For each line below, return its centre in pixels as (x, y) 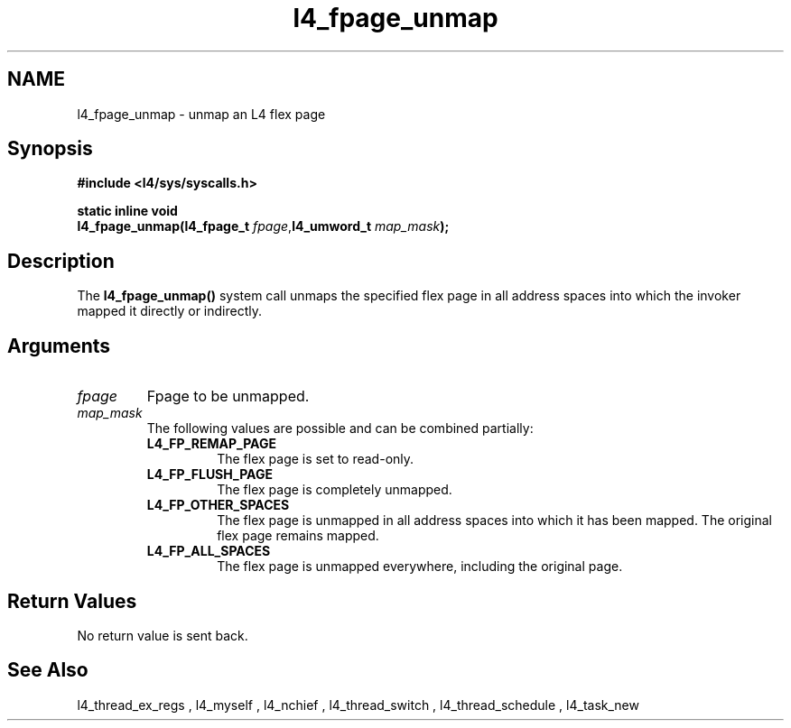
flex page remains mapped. (298, 536)
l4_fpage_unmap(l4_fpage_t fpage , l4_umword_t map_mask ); (263, 226)
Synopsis (50, 149)
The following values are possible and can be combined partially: (340, 429)
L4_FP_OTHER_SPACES (218, 505)
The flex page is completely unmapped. (335, 490)
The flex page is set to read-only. (316, 459)
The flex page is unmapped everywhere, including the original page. (420, 567)
